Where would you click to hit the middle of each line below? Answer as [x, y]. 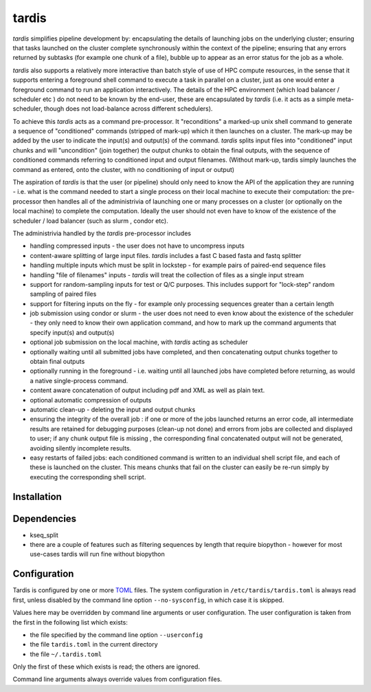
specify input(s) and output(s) [72, 332]
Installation [37, 496]
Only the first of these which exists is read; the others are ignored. [106, 667]
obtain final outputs [57, 362]
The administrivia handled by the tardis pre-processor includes [102, 233]
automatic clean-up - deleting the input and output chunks [113, 410]
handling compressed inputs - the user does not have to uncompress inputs [137, 246]
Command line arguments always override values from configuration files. [117, 679]
